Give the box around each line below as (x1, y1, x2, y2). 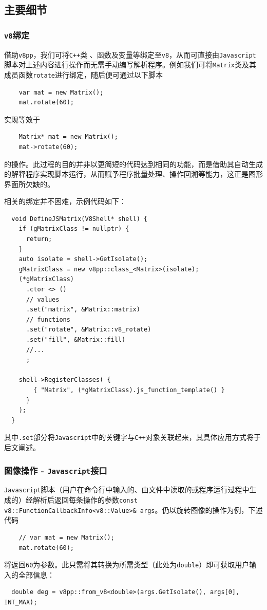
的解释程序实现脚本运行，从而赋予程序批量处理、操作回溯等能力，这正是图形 (4, 169, 263, 179)
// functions (26, 316, 70, 323)
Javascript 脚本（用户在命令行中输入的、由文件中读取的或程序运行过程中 (4, 484, 250, 495)
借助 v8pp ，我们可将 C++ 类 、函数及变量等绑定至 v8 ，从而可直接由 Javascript (4, 49, 256, 60)
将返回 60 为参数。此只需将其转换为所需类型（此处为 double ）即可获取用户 (4, 559, 250, 570)
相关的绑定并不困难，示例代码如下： (4, 196, 126, 207)
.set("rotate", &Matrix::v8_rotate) (26, 326, 151, 334)
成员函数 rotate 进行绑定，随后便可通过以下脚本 (4, 69, 163, 80)
